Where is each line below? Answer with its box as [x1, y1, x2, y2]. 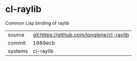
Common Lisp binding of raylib [5, 20, 70, 26]
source [8, 31, 24, 38]
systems [8, 47, 28, 54]
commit [8, 39, 26, 46]
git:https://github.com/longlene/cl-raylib [32, 31, 129, 38]
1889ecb [32, 39, 55, 46]
